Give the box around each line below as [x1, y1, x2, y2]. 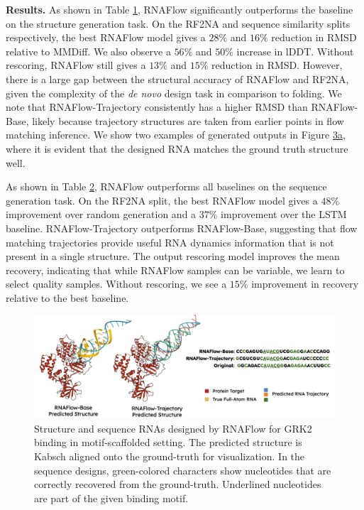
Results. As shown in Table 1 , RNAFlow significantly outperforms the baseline [6, 2, 353, 16]
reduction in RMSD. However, [211, 58, 343, 72]
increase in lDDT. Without [236, 43, 354, 58]
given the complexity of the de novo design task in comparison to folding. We [6, 85, 342, 100]
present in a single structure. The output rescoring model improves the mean [6, 249, 340, 264]
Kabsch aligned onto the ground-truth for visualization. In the [34, 449, 305, 463]
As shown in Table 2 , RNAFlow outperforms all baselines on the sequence [6, 179, 327, 194]
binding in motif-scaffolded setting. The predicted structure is [34, 435, 302, 450]
